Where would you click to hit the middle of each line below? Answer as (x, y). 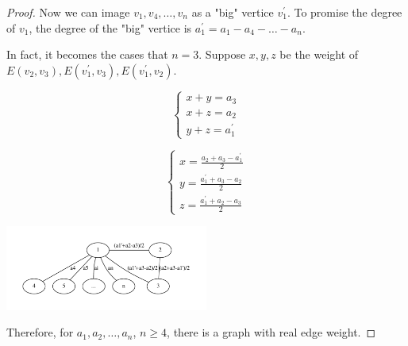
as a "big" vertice (233, 12)
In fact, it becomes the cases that (87, 54)
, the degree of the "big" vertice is (110, 27)
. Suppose (222, 54)
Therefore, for (40, 332)
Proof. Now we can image (68, 12)
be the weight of (319, 54)
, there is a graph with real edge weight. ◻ (271, 332)
